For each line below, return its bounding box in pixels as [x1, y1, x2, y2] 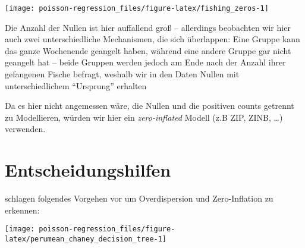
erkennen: [5, 203, 40, 216]
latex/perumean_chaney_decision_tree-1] [5, 234, 167, 243]
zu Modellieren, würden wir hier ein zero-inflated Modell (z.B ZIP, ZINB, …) [5, 111, 283, 123]
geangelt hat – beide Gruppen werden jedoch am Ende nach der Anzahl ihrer [5, 56, 286, 68]
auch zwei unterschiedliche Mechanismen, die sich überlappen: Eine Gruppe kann [5, 33, 300, 45]
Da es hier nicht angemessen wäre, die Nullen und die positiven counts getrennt [5, 99, 294, 112]
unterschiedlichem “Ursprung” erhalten [5, 79, 147, 92]
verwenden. [5, 123, 46, 135]
